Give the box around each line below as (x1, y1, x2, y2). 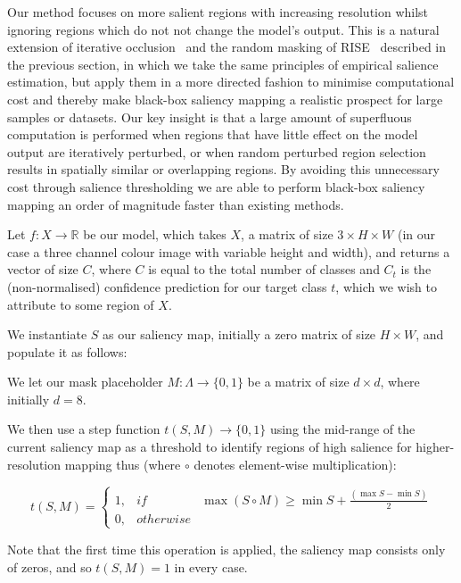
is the (400, 260, 432, 279)
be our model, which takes (83, 225, 226, 244)
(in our (397, 225, 436, 244)
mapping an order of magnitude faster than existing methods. (7, 195, 344, 213)
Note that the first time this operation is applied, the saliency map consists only (7, 539, 446, 558)
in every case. (174, 557, 248, 576)
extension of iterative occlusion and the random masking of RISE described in (7, 37, 447, 56)
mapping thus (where (64, 454, 181, 473)
